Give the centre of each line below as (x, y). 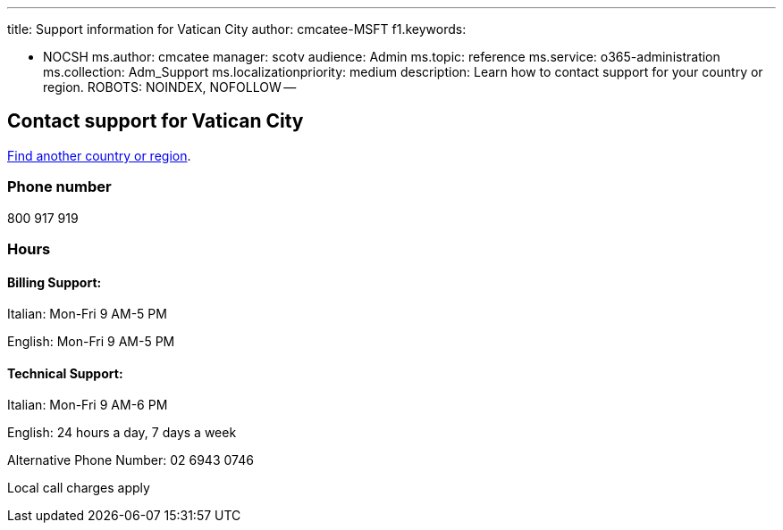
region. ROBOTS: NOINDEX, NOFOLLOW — (170, 87)
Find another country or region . (99, 155)
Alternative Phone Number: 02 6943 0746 (130, 460)
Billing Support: (55, 282)
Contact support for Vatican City (156, 121)
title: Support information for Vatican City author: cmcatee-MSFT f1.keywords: (237, 29)
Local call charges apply (79, 488)
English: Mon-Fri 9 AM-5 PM (91, 342)
